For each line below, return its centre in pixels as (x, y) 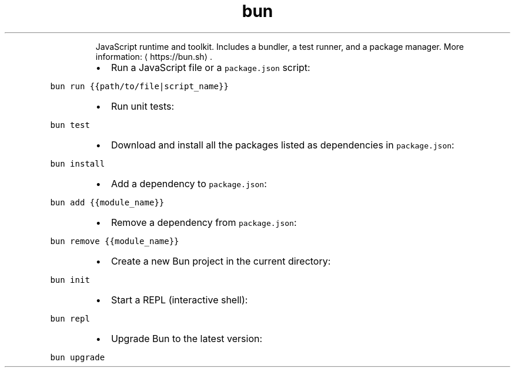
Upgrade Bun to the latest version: (187, 338)
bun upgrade (78, 357)
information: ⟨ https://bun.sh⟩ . (154, 56)
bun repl (70, 318)
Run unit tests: (143, 106)
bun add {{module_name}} (107, 202)
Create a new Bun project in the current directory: (221, 261)
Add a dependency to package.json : (189, 183)
